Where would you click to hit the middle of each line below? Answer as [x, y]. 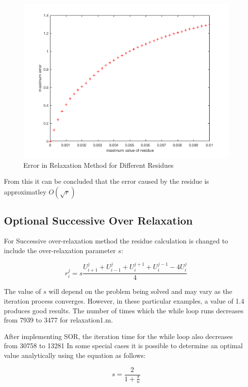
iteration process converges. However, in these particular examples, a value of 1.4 [124, 301]
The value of [23, 291]
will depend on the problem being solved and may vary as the [141, 291]
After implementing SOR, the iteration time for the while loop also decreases [118, 336]
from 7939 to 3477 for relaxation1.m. [58, 320]
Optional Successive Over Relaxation [98, 220]
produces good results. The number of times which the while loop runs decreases [124, 310]
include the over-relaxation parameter [60, 250]
